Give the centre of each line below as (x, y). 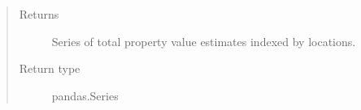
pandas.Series (85, 95)
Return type (50, 68)
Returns (39, 14)
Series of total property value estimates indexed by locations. (204, 41)
